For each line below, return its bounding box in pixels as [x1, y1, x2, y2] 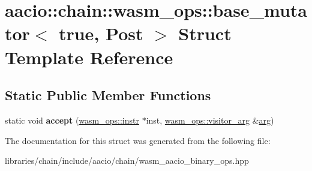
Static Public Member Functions [5, 86, 211, 104]
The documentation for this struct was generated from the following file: [5, 134, 271, 146]
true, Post [58, 21, 143, 46]
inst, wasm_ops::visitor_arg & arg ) [146, 113, 274, 126]
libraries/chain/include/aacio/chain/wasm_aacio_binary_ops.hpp [5, 154, 249, 167]
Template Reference [5, 44, 173, 69]
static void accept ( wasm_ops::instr [5, 113, 139, 126]
